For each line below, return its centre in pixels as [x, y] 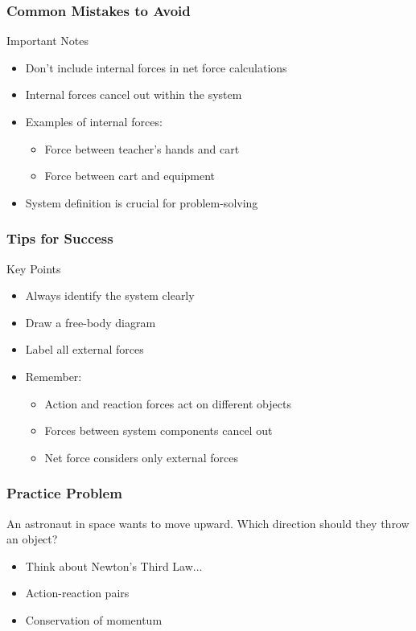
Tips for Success [60, 238]
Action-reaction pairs [77, 593]
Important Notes [48, 41]
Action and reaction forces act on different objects [168, 403]
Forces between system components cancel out [159, 430]
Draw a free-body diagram [91, 322]
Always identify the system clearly [110, 295]
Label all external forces [84, 349]
